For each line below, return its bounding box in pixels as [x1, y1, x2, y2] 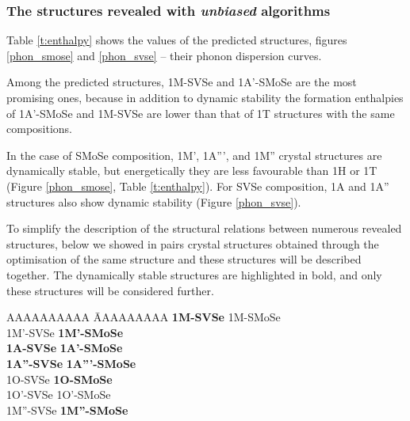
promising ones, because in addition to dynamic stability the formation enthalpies [6, 89, 404, 105]
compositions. [6, 120, 72, 137]
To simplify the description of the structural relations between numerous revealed [6, 220, 402, 237]
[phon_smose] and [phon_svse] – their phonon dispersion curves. [6, 47, 322, 63]
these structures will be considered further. [6, 282, 214, 298]
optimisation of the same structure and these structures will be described [6, 251, 362, 267]
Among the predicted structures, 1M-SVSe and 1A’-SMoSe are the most [6, 74, 357, 90]
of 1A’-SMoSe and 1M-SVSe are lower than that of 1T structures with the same [6, 104, 395, 121]
